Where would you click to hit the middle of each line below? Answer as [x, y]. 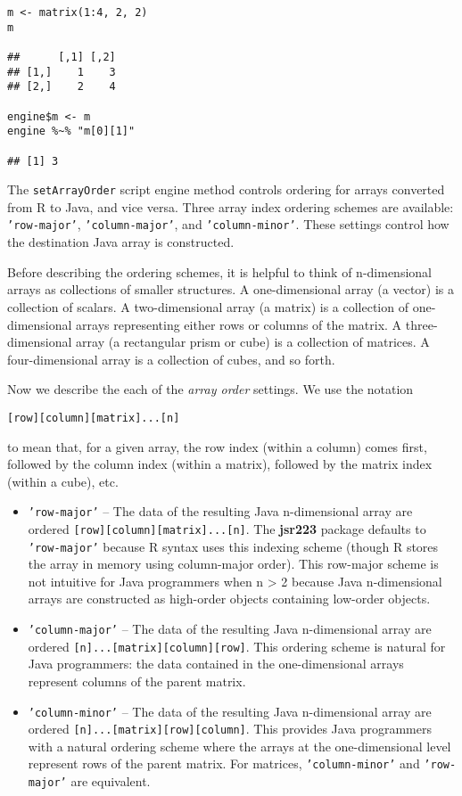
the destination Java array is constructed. [121, 242]
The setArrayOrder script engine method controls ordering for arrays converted [226, 189]
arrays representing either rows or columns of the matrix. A [239, 324]
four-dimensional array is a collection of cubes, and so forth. [171, 359]
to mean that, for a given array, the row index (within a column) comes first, [217, 446]
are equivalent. [111, 781]
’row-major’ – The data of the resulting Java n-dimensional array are [220, 511]
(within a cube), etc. [63, 481]
